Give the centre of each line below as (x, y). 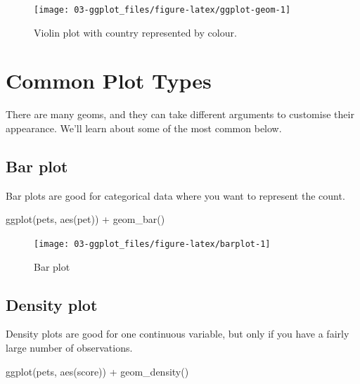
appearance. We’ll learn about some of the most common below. (144, 128)
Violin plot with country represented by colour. (135, 32)
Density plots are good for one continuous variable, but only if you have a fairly (178, 334)
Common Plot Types (109, 81)
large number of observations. (69, 347)
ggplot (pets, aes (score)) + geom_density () (97, 371)
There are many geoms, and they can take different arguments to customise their (180, 114)
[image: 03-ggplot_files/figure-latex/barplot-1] (152, 244)
